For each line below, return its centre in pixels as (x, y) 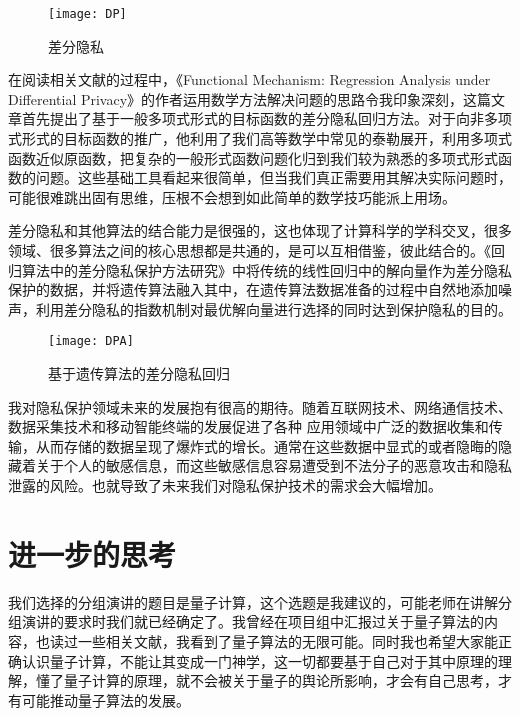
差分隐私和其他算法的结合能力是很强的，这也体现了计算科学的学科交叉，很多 (260, 230)
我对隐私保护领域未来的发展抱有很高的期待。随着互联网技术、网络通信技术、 (260, 406)
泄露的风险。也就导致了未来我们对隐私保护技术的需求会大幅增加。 (225, 485)
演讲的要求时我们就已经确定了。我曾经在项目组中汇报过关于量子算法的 (252, 621)
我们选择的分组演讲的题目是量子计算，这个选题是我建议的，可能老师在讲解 (253, 601)
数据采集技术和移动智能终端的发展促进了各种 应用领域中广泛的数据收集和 (248, 426)
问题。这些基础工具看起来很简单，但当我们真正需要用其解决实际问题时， (273, 177)
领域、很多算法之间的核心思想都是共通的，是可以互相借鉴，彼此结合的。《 (249, 250)
